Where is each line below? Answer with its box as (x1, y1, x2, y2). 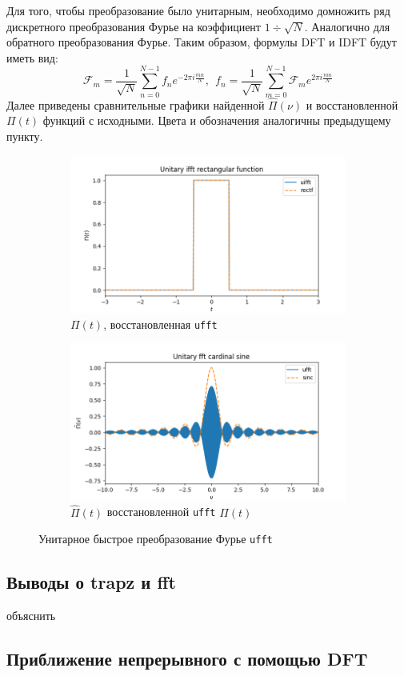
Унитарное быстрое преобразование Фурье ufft (38, 530, 273, 547)
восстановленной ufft (106, 503, 216, 520)
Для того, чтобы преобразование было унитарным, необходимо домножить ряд (6, 2, 390, 18)
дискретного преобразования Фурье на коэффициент (6, 18, 261, 34)
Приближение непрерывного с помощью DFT (6, 646, 368, 671)
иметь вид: (6, 49, 58, 66)
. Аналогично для (304, 18, 390, 34)
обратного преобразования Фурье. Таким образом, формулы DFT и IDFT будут (6, 34, 397, 50)
